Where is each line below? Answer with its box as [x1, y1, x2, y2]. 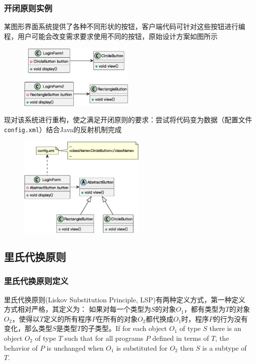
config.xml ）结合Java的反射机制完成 [4, 124, 122, 134]
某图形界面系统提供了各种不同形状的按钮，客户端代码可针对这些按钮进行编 [4, 21, 245, 32]
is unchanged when [46, 342, 104, 353]
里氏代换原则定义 [4, 275, 68, 287]
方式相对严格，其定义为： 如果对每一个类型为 [4, 304, 151, 314]
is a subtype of [202, 342, 247, 353]
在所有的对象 [96, 313, 138, 324]
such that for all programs [64, 332, 144, 343]
